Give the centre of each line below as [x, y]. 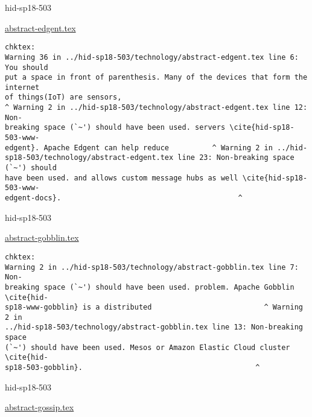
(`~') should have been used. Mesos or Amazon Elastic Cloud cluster [148, 347]
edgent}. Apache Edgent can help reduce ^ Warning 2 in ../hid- [156, 148]
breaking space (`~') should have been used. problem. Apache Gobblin [150, 287]
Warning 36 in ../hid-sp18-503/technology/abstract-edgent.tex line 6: [152, 57]
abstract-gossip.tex [40, 407]
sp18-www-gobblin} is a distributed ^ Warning [154, 307]
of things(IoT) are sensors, [63, 97]
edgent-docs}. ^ [124, 198]
